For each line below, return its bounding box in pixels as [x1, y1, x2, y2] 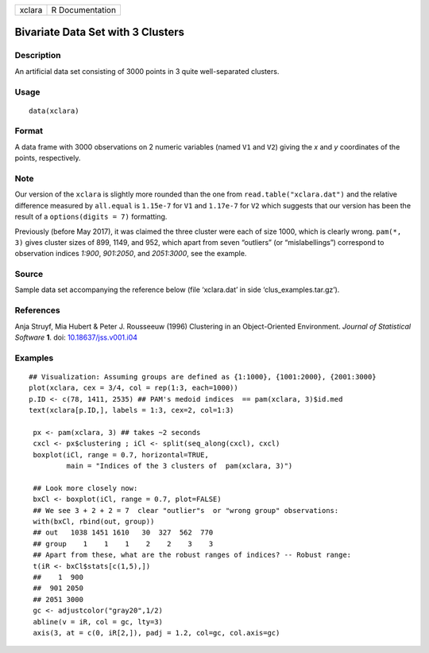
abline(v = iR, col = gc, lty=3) [33, 617, 163, 626]
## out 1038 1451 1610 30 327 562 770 [33, 528, 214, 537]
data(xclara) [29, 106, 79, 115]
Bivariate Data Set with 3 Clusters [14, 25, 185, 39]
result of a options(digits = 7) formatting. [14, 212, 168, 222]
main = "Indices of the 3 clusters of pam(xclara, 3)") [66, 461, 293, 471]
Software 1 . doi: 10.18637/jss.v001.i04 [14, 332, 138, 342]
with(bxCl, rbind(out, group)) [33, 517, 155, 527]
